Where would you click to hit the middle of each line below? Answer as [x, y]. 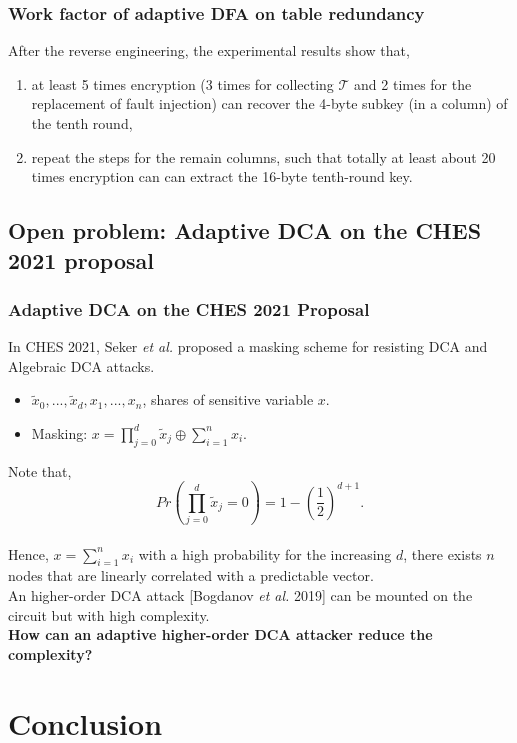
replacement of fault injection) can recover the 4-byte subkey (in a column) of [269, 103]
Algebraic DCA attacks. [81, 365]
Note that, [40, 470]
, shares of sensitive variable [228, 399]
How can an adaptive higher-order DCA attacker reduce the [220, 634]
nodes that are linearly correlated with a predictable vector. [191, 575]
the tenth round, [82, 123]
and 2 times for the [413, 83]
